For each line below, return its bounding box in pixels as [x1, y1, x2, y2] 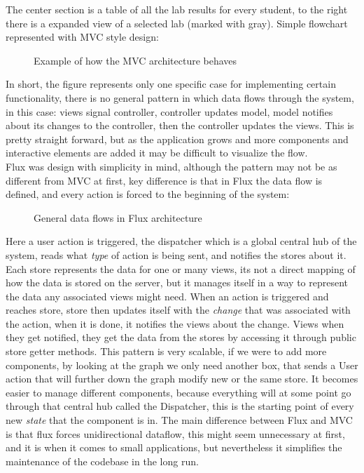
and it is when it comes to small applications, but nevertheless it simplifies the [6, 440, 342, 455]
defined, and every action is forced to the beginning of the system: [6, 187, 290, 201]
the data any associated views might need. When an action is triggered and [6, 288, 329, 303]
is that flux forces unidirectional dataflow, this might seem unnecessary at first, [6, 426, 345, 441]
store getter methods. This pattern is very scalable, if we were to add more [6, 344, 327, 359]
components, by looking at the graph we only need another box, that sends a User [6, 357, 358, 372]
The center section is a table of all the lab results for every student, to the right [6, 2, 348, 16]
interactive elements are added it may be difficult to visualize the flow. [6, 145, 308, 160]
